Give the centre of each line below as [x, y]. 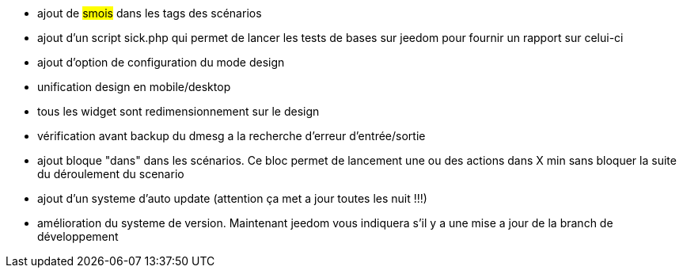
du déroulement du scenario [111, 174]
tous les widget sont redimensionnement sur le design [178, 111]
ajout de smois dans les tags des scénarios [150, 13]
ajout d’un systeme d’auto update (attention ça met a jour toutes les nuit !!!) [232, 198]
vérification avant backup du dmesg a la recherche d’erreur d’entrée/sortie [231, 136]
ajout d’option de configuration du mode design [161, 62]
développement [78, 236]
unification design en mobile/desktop [134, 87]
